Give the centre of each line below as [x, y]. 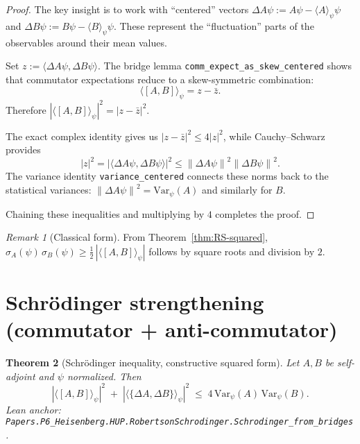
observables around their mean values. [86, 42]
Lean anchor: [33, 409]
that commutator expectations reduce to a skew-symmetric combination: [160, 79]
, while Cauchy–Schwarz [274, 136]
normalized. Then [104, 376]
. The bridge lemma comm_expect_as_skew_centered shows [225, 66]
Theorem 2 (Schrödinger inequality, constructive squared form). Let [153, 362]
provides [23, 150]
